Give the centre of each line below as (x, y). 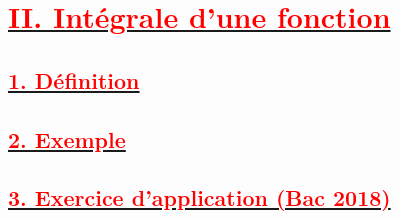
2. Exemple (67, 138)
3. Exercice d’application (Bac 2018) (199, 197)
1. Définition (74, 79)
